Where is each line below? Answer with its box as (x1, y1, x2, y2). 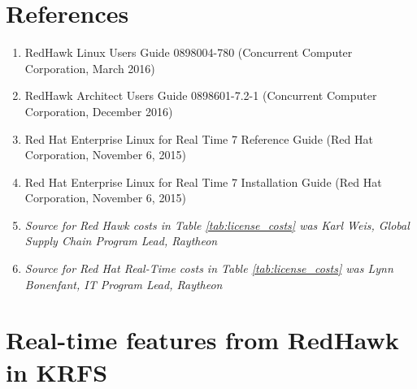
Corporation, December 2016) (24, 102, 173, 119)
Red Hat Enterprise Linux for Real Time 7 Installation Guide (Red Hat (24, 173, 382, 190)
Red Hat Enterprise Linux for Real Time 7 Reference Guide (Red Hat (24, 130, 373, 147)
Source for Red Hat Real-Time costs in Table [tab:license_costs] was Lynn (24, 260, 393, 277)
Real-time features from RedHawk (6, 323, 399, 357)
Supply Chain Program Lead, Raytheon (24, 232, 218, 249)
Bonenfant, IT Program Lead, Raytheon (24, 275, 223, 292)
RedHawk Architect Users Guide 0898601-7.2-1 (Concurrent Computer (24, 87, 377, 104)
